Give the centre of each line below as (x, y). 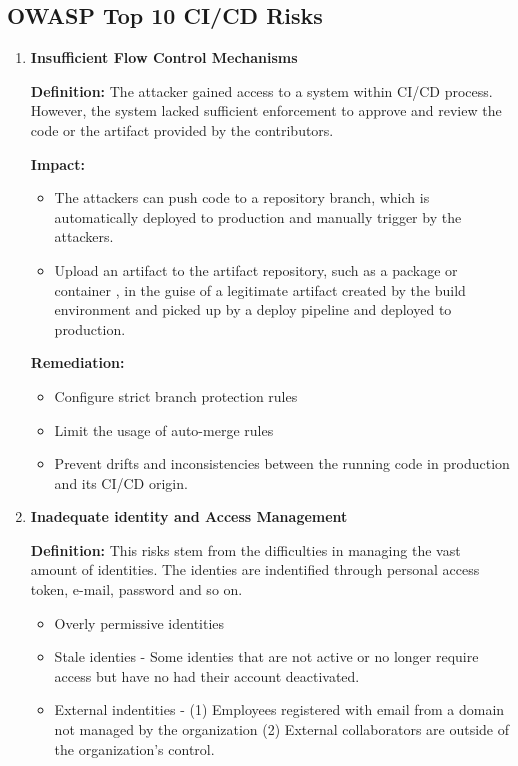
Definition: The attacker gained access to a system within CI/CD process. (261, 90)
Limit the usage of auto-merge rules (164, 429)
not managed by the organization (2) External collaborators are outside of (282, 729)
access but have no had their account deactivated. (207, 675)
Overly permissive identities (139, 622)
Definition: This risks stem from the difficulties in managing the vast (245, 549)
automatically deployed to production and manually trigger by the (258, 216)
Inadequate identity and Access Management (189, 516)
